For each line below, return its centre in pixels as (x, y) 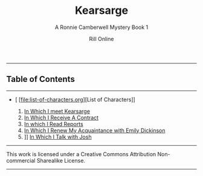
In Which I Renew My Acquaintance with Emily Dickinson (95, 130)
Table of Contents (41, 79)
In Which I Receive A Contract (61, 118)
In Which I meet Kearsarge (57, 111)
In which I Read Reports (53, 124)
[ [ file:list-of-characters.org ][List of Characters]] (75, 99)
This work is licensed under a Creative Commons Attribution (81, 154)
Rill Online (101, 39)
